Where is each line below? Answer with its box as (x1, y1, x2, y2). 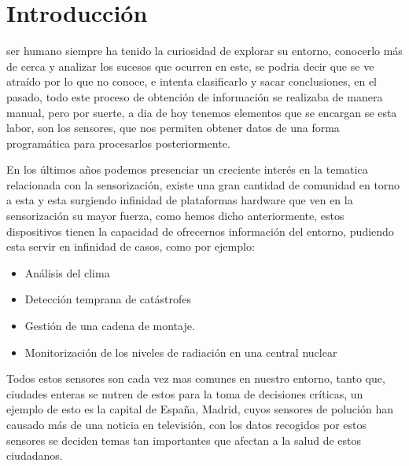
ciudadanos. (6, 447, 63, 464)
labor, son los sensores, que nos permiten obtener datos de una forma (6, 119, 340, 136)
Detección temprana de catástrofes (24, 291, 191, 307)
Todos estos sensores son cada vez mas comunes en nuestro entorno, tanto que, (6, 370, 385, 387)
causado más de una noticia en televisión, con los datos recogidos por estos (6, 416, 367, 432)
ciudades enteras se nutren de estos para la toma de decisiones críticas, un (6, 385, 363, 402)
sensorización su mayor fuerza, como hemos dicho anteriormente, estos (6, 207, 345, 224)
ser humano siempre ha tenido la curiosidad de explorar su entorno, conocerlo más (6, 42, 403, 59)
